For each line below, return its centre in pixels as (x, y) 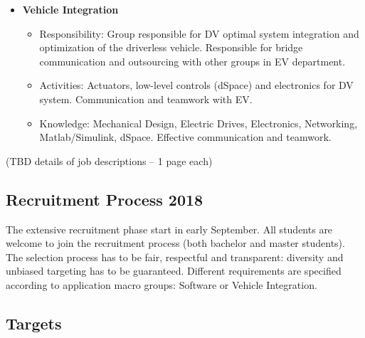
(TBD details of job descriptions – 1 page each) (109, 160)
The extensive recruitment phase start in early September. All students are (169, 229)
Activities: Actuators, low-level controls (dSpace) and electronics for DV (196, 85)
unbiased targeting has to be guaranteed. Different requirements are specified (174, 271)
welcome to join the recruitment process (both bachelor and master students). (175, 243)
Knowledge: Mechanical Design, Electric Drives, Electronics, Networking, (199, 123)
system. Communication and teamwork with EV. (146, 99)
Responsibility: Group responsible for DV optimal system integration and (199, 33)
